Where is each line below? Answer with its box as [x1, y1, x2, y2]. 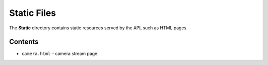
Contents [9, 38, 39, 46]
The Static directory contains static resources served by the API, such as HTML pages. [9, 25, 188, 31]
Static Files [9, 7, 56, 18]
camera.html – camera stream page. [21, 51, 99, 57]
